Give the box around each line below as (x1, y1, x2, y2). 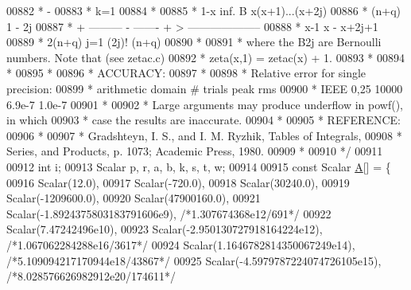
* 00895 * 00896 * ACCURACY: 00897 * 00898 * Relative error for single (6, 65, 366, 81)
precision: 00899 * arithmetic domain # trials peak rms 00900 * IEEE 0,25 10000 (6, 80, 403, 96)
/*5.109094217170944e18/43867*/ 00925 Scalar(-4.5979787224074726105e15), (6, 252, 382, 268)
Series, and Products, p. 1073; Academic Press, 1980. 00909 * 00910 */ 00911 (6, 143, 383, 159)
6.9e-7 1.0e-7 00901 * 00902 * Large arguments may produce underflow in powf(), (6, 96, 403, 112)
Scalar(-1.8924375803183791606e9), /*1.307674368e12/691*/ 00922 (6, 205, 332, 221)
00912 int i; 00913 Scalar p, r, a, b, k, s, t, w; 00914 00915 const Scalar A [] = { (6, 158, 391, 174)
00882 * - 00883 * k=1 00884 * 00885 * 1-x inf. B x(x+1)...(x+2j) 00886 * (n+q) (6, 2, 401, 18)
